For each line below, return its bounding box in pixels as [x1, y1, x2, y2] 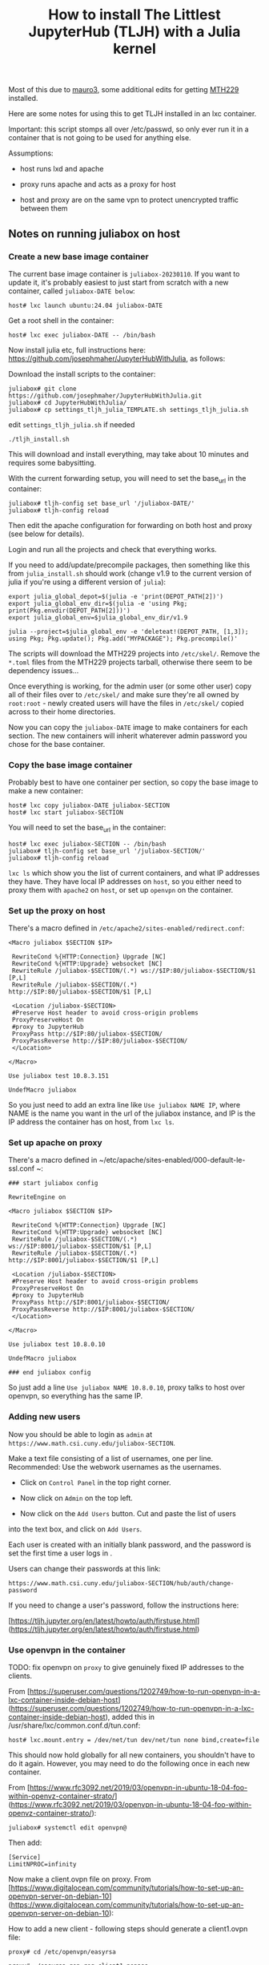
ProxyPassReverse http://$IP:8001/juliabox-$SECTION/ [11, 1305, 195, 1313]
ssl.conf [8, 1164, 35, 1173]
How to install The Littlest [47, 6, 222, 24]
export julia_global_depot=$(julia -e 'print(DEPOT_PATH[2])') [8, 592, 224, 600]
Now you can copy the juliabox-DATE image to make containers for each [8, 722, 248, 732]
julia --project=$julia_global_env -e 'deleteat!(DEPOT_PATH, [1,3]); [8, 627, 249, 635]
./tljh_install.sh [8, 435, 70, 443]
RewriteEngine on [8, 1193, 66, 1201]
